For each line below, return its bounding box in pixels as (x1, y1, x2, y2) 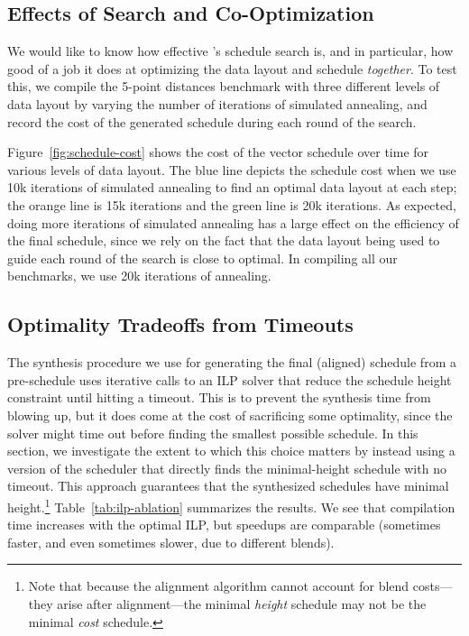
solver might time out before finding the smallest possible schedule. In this (7, 423, 418, 442)
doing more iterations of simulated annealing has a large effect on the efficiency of (7, 213, 459, 232)
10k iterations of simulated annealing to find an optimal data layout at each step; (7, 178, 457, 197)
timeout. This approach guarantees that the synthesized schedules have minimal (7, 476, 449, 495)
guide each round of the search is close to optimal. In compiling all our (7, 248, 398, 267)
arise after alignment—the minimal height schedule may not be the (57, 594, 427, 613)
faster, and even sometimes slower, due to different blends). (7, 532, 335, 551)
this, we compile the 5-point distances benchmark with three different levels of (7, 77, 440, 96)
